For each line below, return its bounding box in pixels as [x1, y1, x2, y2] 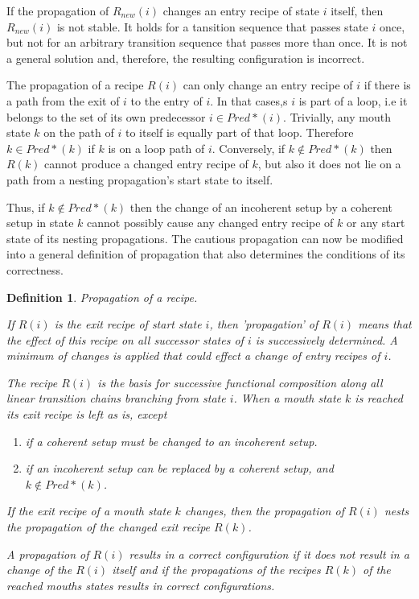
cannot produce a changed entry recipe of [44, 155, 249, 172]
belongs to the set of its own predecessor [6, 108, 206, 125]
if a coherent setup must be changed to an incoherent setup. [25, 432, 318, 449]
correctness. [6, 261, 64, 278]
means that [358, 316, 412, 333]
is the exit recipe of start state [54, 316, 202, 333]
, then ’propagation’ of [209, 316, 318, 333]
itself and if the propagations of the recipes [112, 561, 321, 578]
